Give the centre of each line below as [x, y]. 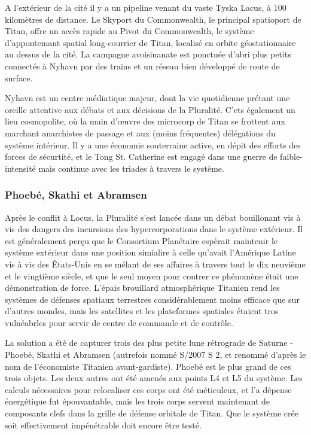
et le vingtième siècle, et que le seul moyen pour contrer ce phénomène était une [152, 276]
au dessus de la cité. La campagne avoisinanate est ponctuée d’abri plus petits [148, 54]
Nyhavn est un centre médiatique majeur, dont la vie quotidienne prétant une [147, 98]
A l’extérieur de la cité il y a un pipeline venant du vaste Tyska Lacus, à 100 [146, 7]
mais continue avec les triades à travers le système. [131, 168]
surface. [19, 77]
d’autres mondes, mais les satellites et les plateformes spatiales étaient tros [142, 311]
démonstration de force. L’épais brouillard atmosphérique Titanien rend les [142, 288]
